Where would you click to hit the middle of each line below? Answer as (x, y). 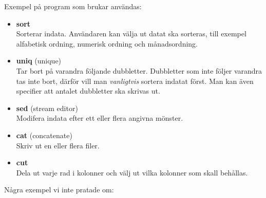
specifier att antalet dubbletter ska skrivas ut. (88, 91)
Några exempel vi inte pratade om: (59, 190)
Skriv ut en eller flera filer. (58, 145)
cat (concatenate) (44, 135)
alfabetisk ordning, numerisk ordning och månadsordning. (107, 43)
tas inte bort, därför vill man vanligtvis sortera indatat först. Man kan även (135, 81)
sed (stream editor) (47, 108)
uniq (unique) (39, 61)
